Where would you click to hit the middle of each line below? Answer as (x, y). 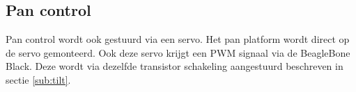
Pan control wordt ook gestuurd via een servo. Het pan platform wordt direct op (178, 39)
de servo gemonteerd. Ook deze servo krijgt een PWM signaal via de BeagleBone (178, 52)
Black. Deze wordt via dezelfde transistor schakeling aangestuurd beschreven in (175, 66)
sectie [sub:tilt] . (38, 79)
